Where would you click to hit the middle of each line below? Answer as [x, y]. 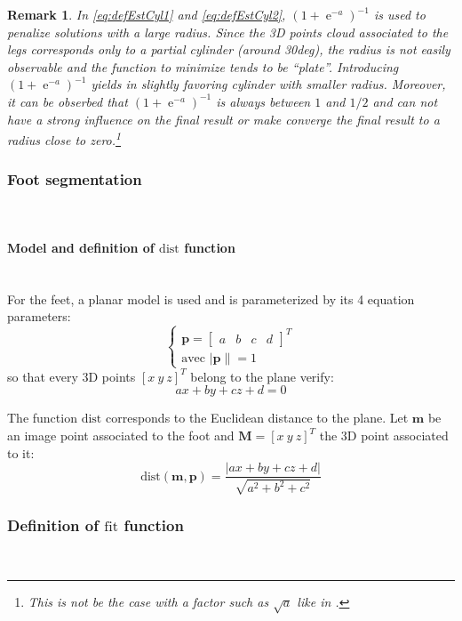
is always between [263, 101]
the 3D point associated [384, 436]
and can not [405, 101]
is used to [399, 14]
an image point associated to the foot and [121, 436]
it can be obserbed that [68, 101]
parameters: [39, 316]
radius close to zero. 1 [64, 138]
